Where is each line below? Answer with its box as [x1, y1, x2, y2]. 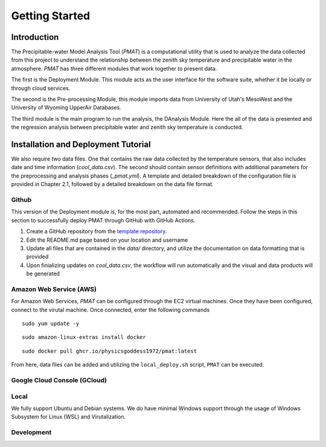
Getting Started [11, 9, 91, 22]
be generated [26, 270, 60, 277]
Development [11, 428, 52, 437]
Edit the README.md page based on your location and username [26, 236, 188, 243]
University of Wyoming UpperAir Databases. [11, 104, 122, 111]
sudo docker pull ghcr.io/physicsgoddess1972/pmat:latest [22, 347, 197, 355]
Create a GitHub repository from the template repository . [26, 228, 167, 235]
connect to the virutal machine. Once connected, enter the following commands [11, 306, 210, 314]
